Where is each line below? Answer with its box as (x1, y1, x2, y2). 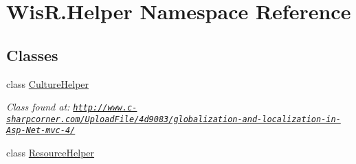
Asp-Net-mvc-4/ (6, 126, 76, 136)
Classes (6, 44, 58, 65)
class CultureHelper (6, 76, 89, 91)
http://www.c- (73, 103, 137, 113)
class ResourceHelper (6, 145, 95, 160)
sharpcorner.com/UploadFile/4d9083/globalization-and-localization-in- (6, 114, 341, 124)
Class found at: (6, 99, 70, 114)
